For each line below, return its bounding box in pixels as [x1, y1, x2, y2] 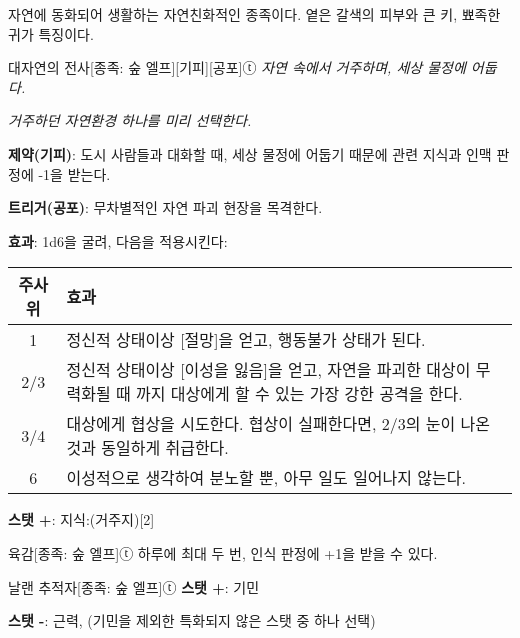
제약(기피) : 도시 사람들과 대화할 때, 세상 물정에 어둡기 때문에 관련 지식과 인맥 [8, 143, 492, 164]
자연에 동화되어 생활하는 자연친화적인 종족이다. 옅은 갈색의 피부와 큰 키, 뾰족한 [8, 4, 501, 24]
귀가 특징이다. [8, 23, 94, 44]
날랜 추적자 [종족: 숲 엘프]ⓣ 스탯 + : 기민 [8, 576, 260, 597]
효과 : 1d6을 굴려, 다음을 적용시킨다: [8, 230, 228, 251]
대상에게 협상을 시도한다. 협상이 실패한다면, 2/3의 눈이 [66, 412, 456, 436]
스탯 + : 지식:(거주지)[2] [8, 509, 155, 530]
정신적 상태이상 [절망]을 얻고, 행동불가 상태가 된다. [66, 328, 426, 352]
